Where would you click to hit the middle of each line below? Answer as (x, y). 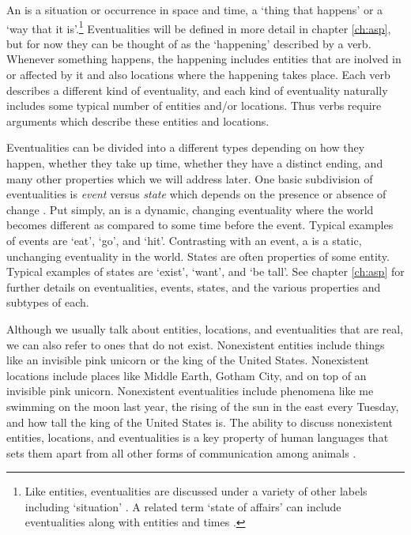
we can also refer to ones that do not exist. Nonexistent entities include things (196, 344)
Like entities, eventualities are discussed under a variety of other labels (196, 491)
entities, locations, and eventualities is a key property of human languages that (198, 437)
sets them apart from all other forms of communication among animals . (181, 452)
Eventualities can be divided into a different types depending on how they (186, 147)
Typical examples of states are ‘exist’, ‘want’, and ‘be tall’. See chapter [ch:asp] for (205, 271)
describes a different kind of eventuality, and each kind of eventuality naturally (197, 90)
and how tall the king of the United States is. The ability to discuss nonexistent (200, 422)
